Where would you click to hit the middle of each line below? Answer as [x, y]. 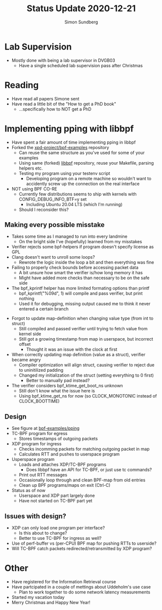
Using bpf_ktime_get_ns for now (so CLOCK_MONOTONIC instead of [88, 396]
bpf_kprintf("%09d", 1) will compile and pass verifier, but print [81, 293]
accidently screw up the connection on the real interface [83, 184]
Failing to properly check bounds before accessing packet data [75, 267]
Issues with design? [36, 516]
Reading [22, 85]
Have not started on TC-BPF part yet [56, 501]
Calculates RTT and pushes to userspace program [69, 454]
